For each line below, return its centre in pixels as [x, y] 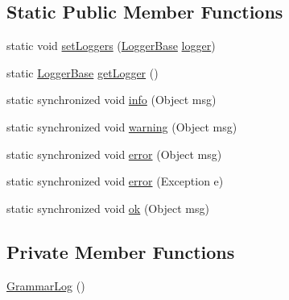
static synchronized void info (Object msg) [111, 100]
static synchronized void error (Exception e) [115, 181]
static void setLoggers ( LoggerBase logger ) [111, 46]
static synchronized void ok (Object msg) [108, 208]
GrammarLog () [46, 285]
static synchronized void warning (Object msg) [122, 126]
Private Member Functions [121, 251]
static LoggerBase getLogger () [83, 72]
